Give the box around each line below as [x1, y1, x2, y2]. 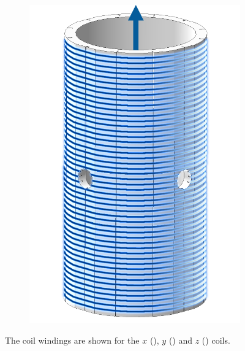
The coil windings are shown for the [5, 333, 140, 346]
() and [168, 333, 193, 346]
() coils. [202, 333, 230, 346]
